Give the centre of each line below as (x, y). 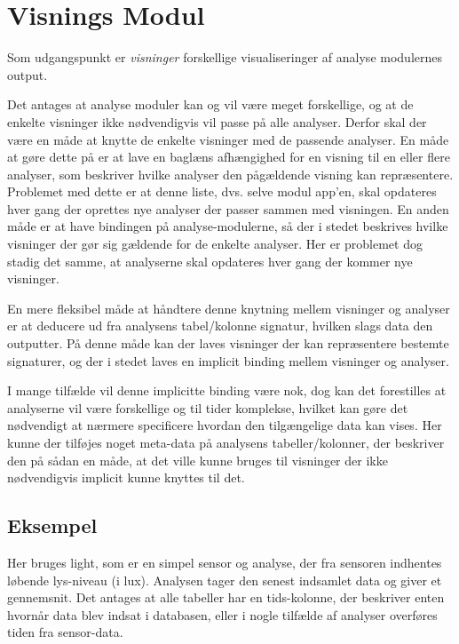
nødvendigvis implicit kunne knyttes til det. (126, 477)
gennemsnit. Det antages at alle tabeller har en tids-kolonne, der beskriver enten (226, 597)
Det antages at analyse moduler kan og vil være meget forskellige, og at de (210, 104)
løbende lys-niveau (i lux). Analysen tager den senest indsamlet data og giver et (225, 580)
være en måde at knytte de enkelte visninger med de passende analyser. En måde (228, 139)
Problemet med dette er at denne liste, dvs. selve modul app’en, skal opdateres (222, 191)
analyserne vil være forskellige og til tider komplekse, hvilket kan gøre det (208, 407)
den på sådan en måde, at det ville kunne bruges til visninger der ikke (198, 460)
